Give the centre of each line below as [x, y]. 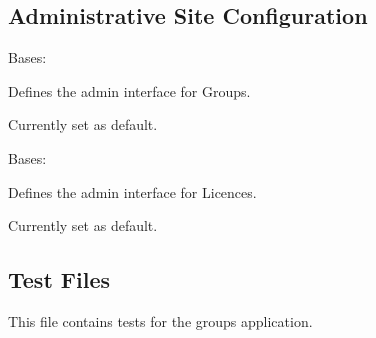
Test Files [59, 279]
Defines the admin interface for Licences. [132, 191]
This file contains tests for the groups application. [160, 320]
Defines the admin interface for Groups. [129, 90]
